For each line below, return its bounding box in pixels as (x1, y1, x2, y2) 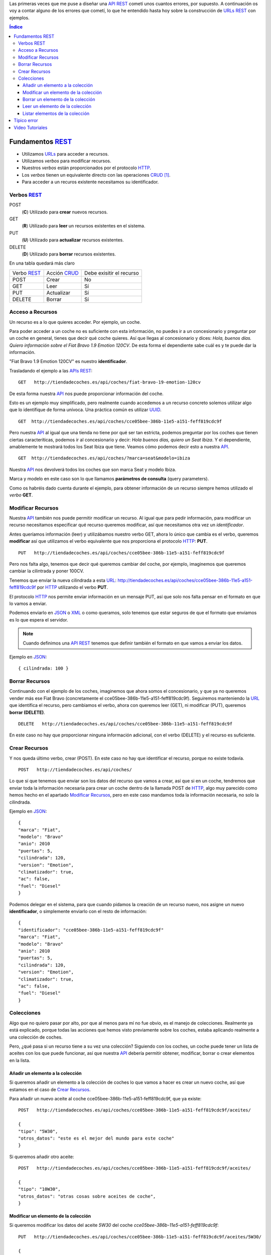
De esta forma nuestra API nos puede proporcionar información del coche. (9, 391, 164, 397)
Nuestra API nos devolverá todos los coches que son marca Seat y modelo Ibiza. (9, 466, 177, 472)
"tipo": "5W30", (18, 1128, 58, 1134)
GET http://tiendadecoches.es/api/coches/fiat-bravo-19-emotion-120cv (18, 380, 201, 385)
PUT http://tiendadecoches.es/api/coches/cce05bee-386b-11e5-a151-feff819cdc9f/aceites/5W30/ (18, 1234, 262, 1239)
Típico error (14, 117, 39, 123)
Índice (9, 24, 23, 30)
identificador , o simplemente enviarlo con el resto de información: (9, 908, 147, 914)
